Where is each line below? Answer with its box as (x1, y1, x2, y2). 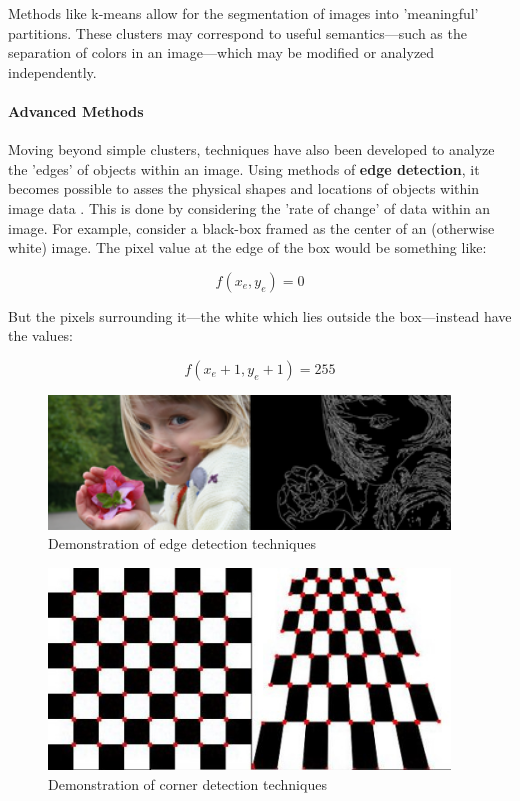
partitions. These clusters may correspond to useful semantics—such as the (8, 22, 467, 43)
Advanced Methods (8, 100, 144, 121)
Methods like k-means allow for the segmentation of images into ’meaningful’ (8, 3, 479, 23)
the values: (8, 325, 74, 346)
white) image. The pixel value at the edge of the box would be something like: (8, 237, 487, 258)
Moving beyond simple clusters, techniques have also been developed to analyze (8, 139, 495, 160)
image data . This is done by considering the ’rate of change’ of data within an (8, 197, 491, 218)
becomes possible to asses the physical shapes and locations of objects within (8, 178, 479, 199)
